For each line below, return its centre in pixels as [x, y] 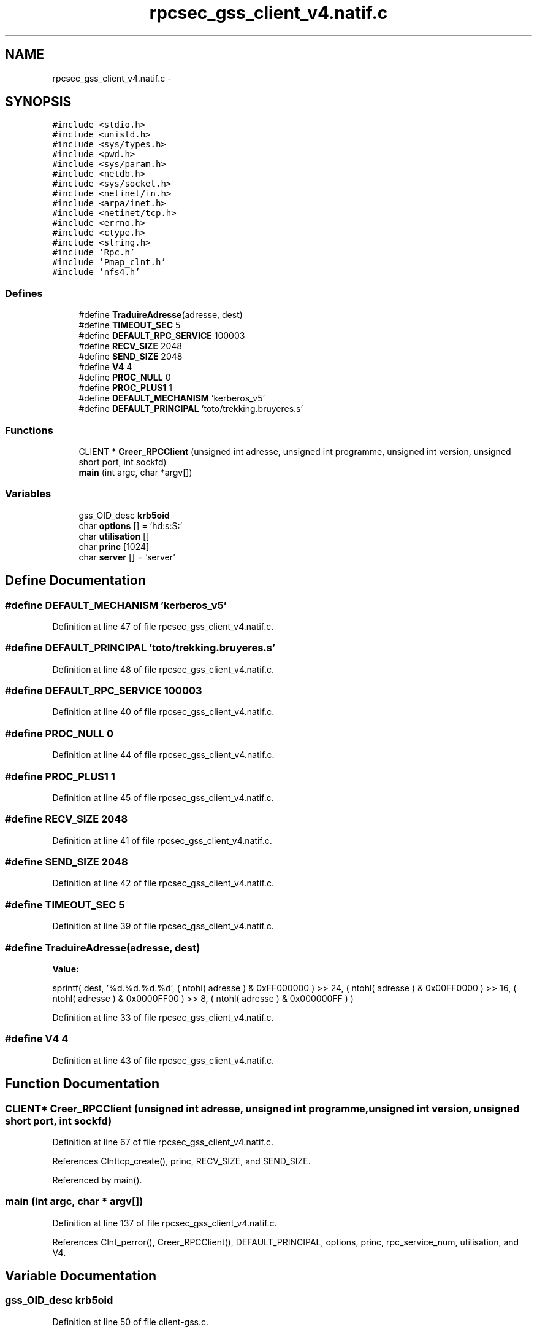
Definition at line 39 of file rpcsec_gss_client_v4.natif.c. [163, 926]
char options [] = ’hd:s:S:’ [131, 525]
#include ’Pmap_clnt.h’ [109, 262]
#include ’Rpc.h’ [94, 253]
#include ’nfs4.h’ [96, 272]
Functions [29, 430]
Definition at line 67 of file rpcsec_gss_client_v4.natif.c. [163, 1142]
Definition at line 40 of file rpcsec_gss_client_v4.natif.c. [163, 712]
